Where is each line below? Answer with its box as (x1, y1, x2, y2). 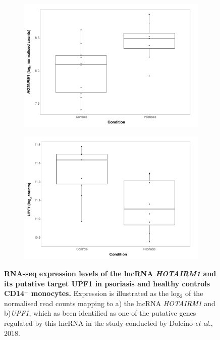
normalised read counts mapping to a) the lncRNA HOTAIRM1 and (4, 297, 215, 308)
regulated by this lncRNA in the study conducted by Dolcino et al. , (4, 317, 213, 328)
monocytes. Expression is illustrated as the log (31, 288, 180, 299)
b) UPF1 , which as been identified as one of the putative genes (4, 308, 196, 318)
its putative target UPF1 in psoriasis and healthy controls (4, 278, 210, 288)
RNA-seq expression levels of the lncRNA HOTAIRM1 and (4, 268, 216, 278)
